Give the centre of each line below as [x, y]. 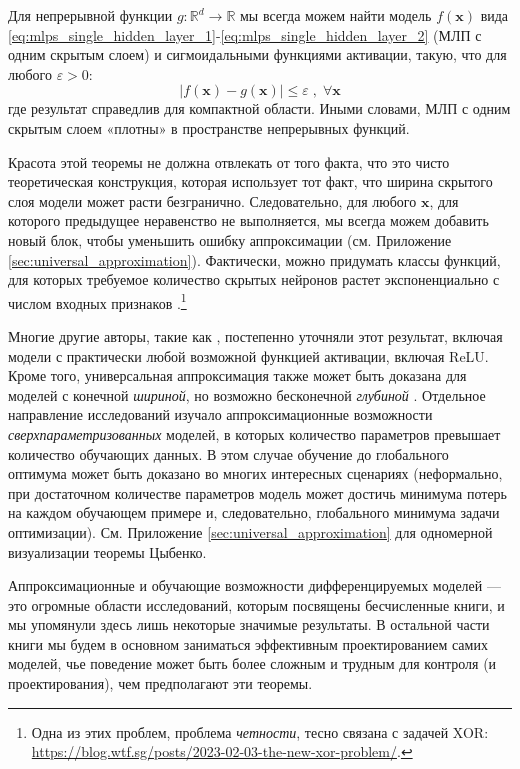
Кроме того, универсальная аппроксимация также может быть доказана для [237, 375]
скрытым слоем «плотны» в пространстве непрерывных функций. [209, 127]
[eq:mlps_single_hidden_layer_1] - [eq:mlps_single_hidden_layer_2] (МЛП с [245, 34]
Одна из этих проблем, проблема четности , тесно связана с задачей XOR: [260, 731]
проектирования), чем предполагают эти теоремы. [160, 683]
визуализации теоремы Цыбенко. [107, 551]
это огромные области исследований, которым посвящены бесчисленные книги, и [256, 604]
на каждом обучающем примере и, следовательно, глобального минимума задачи [254, 512]
